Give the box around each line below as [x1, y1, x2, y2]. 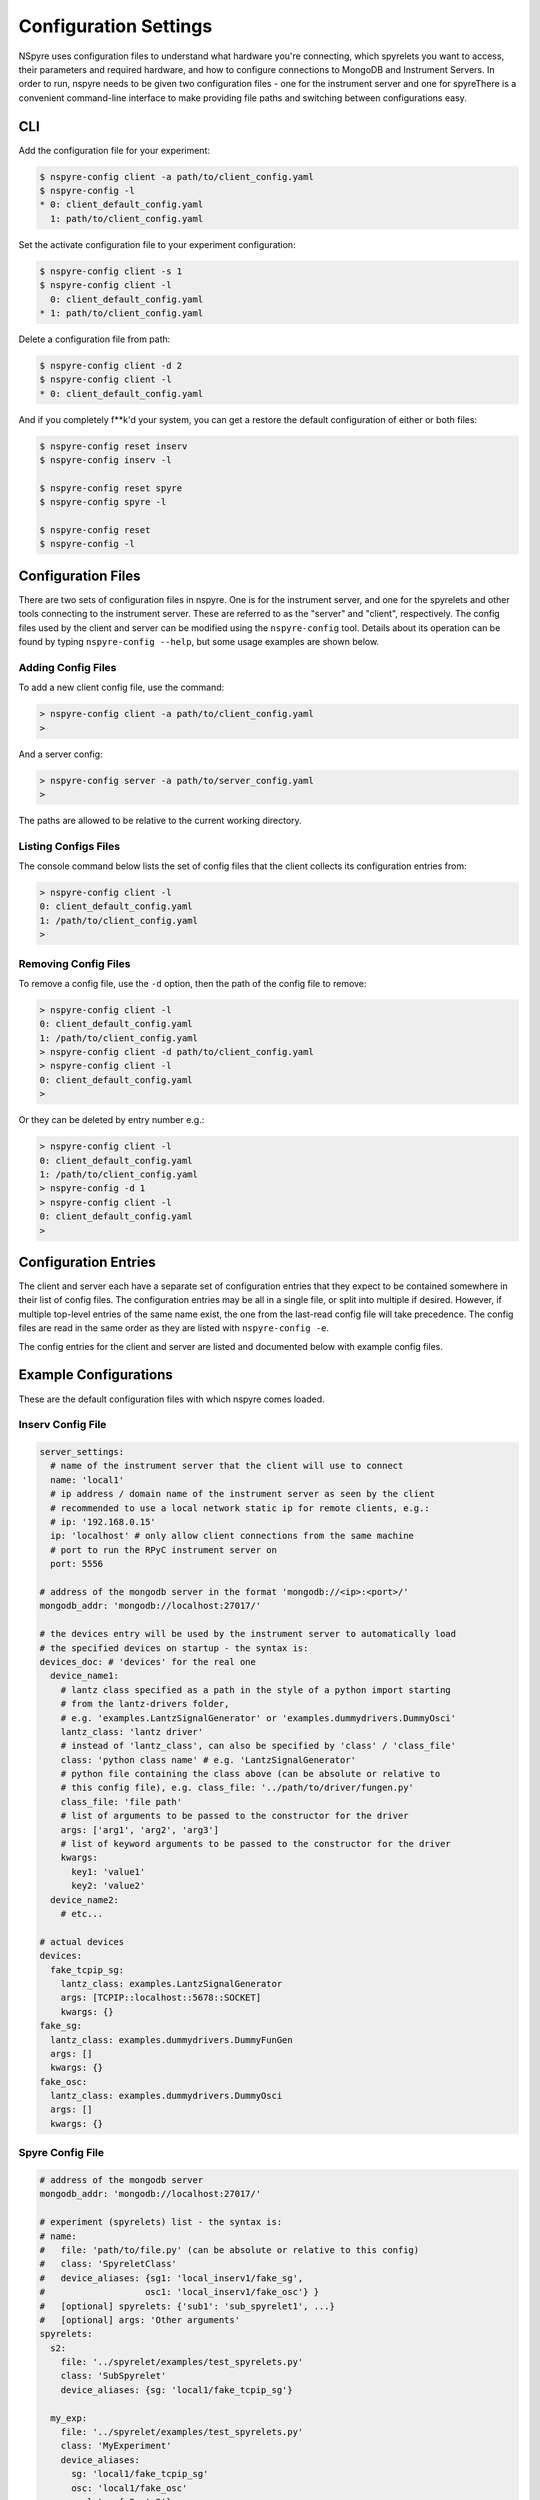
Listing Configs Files [18, 839, 120, 853]
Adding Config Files [18, 660, 117, 674]
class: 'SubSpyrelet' [60, 2370, 167, 2382]
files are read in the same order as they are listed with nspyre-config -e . [18, 1322, 330, 1334]
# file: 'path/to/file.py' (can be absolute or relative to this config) [39, 2244, 420, 2255]
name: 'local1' [50, 1474, 125, 1485]
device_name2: [50, 1894, 120, 1905]
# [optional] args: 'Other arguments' [39, 2314, 240, 2325]
